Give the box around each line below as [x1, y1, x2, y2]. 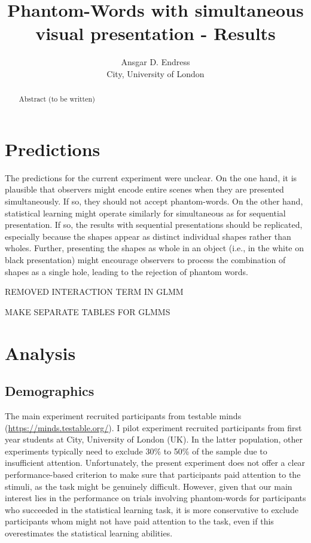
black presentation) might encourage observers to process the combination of [5, 254, 286, 266]
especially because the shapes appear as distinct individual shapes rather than [5, 230, 291, 242]
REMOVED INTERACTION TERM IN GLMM [5, 285, 184, 298]
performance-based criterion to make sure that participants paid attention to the [5, 468, 301, 480]
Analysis [5, 340, 76, 365]
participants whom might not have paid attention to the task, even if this [5, 515, 274, 527]
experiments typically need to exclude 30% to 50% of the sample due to [5, 444, 267, 457]
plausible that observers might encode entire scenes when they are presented [5, 183, 284, 196]
